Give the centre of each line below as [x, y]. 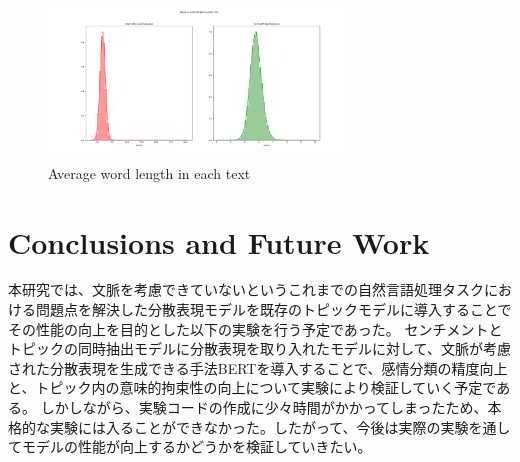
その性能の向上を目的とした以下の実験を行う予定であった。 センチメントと [255, 328]
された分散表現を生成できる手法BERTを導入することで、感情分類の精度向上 [258, 367]
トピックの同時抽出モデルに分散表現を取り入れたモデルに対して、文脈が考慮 [259, 348]
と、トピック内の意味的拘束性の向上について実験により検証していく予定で [252, 387]
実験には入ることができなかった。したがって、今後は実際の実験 [259, 426]
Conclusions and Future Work [219, 241]
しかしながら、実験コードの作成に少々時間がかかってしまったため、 [264, 407]
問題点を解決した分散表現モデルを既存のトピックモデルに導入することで [273, 309]
